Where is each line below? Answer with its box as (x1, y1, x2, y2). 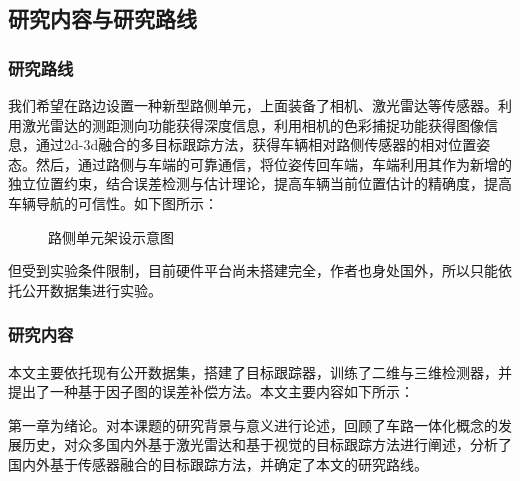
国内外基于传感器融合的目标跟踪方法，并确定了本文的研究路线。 (8, 453, 428, 474)
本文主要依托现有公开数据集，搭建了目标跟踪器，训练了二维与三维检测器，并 (8, 361, 512, 382)
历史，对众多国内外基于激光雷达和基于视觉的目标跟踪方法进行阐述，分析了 (21, 434, 512, 455)
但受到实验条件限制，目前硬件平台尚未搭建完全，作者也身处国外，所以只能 (8, 260, 498, 281)
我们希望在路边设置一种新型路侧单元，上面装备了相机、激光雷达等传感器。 (8, 95, 498, 115)
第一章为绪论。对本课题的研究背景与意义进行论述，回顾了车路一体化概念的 (8, 414, 498, 435)
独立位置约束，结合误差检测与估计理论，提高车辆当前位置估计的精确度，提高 (8, 173, 512, 194)
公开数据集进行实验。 (21, 279, 162, 300)
